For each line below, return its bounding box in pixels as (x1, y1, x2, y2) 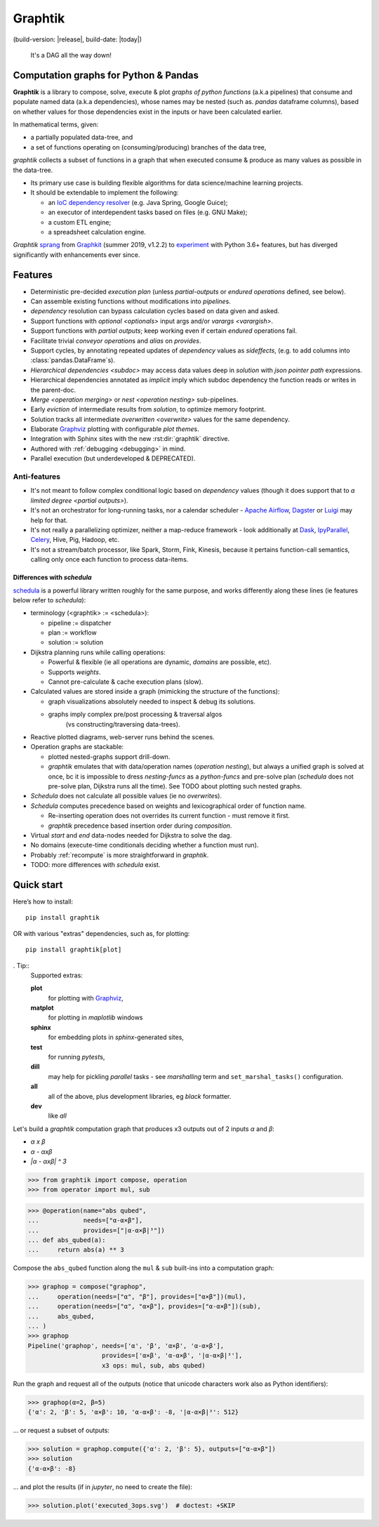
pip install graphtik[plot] (25, 946, 122, 954)
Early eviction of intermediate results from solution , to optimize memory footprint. (30, 405, 266, 414)
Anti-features (13, 472, 61, 482)
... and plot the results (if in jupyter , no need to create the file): (13, 1482, 193, 1491)
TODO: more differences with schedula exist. (30, 861, 161, 869)
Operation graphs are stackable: (30, 743, 124, 751)
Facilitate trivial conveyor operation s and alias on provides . (30, 336, 201, 345)
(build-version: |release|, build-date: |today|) (13, 35, 142, 44)
